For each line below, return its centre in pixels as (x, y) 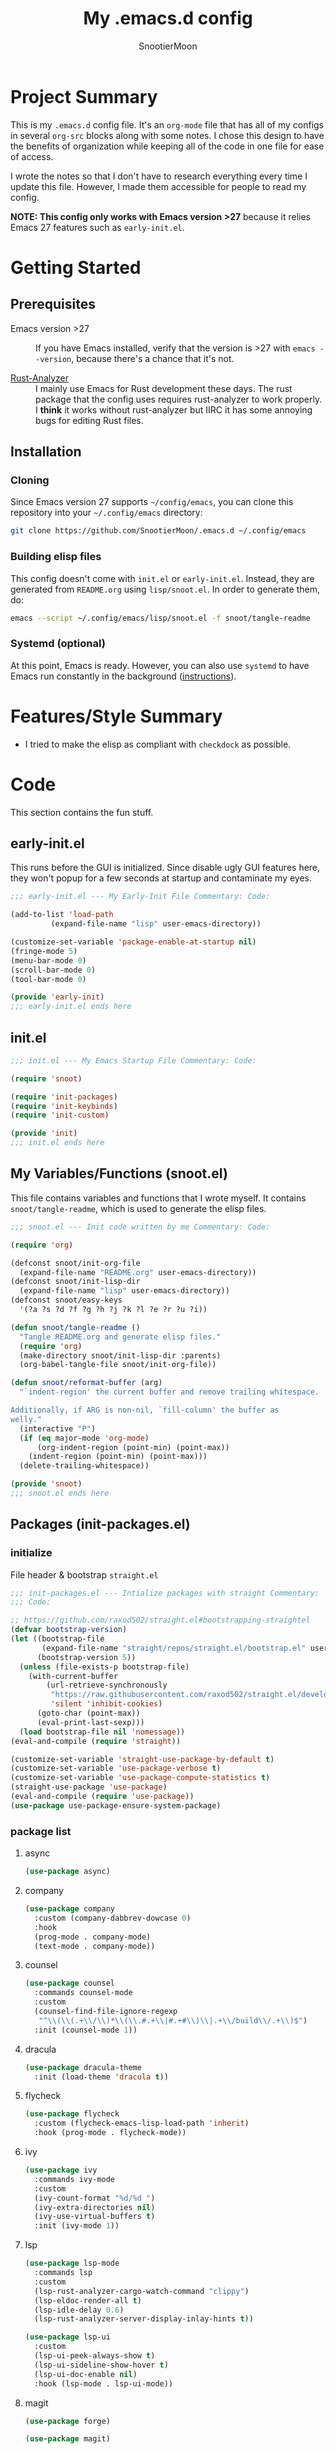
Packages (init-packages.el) (100, 1524)
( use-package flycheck (72, 2114)
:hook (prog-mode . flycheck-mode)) (110, 2133)
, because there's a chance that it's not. (153, 358)
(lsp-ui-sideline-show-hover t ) (101, 2365)
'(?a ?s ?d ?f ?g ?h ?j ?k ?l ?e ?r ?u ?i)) (113, 1310)
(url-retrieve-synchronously (107, 1685)
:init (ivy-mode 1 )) (77, 2226)
